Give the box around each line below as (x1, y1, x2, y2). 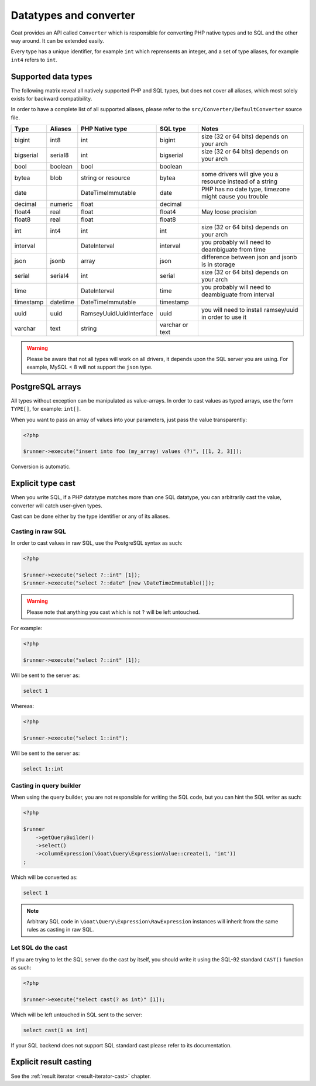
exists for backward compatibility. (11, 95, 92, 102)
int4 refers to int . (11, 56, 58, 63)
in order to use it (201, 313, 247, 321)
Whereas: (11, 702, 35, 709)
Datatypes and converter (11, 9, 136, 22)
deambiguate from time (201, 246, 266, 254)
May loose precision (201, 208, 257, 216)
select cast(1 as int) (23, 1027, 88, 1033)
